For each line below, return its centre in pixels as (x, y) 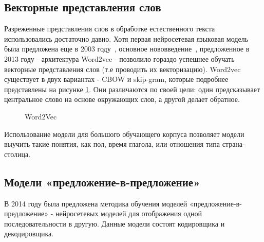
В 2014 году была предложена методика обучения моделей (96, 203)
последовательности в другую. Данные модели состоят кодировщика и (115, 223)
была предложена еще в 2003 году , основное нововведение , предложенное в (127, 49)
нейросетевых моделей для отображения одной (129, 213)
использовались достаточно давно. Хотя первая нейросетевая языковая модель (126, 38)
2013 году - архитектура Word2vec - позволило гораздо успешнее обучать (119, 58)
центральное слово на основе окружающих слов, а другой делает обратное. (122, 99)
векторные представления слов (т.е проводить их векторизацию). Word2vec (122, 69)
